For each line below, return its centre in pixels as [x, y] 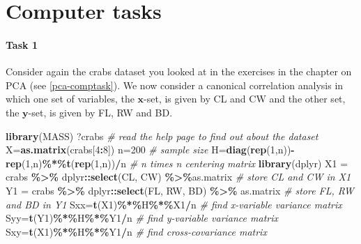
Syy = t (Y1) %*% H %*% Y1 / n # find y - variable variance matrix [142, 218]
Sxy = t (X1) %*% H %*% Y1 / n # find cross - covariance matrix [136, 231]
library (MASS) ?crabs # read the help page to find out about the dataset [162, 136]
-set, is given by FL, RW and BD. [100, 112]
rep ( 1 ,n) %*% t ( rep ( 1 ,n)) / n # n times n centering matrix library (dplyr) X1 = [177, 163]
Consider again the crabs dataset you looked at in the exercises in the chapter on [179, 71]
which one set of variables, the [70, 99]
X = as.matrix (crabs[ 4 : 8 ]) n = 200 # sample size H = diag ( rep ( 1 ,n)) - [150, 150]
